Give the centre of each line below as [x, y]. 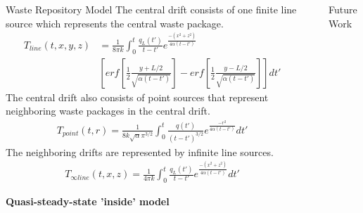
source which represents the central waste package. [115, 23]
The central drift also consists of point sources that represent [137, 97]
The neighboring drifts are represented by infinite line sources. [140, 151]
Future [343, 9]
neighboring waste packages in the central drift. [108, 111]
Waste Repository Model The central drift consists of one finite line [151, 9]
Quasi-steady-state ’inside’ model [88, 201]
